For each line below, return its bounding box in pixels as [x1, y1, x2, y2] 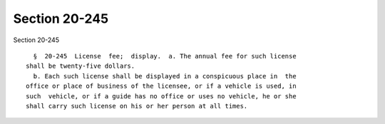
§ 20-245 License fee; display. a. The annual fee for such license [33, 52, 297, 60]
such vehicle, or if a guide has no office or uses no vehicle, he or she [26, 92, 297, 100]
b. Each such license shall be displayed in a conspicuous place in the [33, 72, 297, 80]
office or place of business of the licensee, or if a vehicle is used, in [26, 82, 297, 91]
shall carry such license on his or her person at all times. [26, 102, 248, 110]
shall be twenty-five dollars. [26, 62, 135, 71]
